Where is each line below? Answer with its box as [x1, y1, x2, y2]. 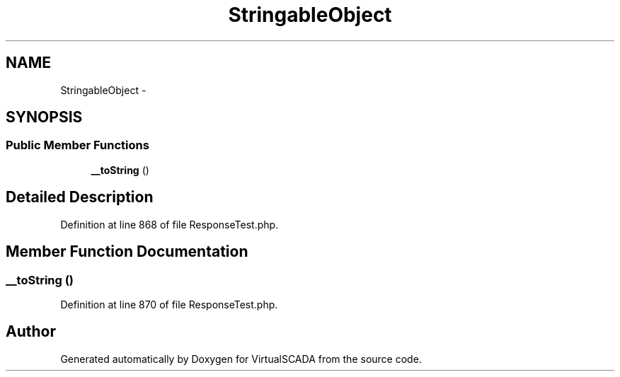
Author [6, 323, 56, 341]
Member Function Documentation [6, 243, 248, 261]
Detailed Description [6, 188, 154, 207]
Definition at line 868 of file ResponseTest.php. [60, 218, 279, 231]
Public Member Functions [6, 138, 149, 153]
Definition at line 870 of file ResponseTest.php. [60, 298, 278, 311]
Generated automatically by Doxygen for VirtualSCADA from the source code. [60, 352, 422, 365]
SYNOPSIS [6, 108, 83, 127]
